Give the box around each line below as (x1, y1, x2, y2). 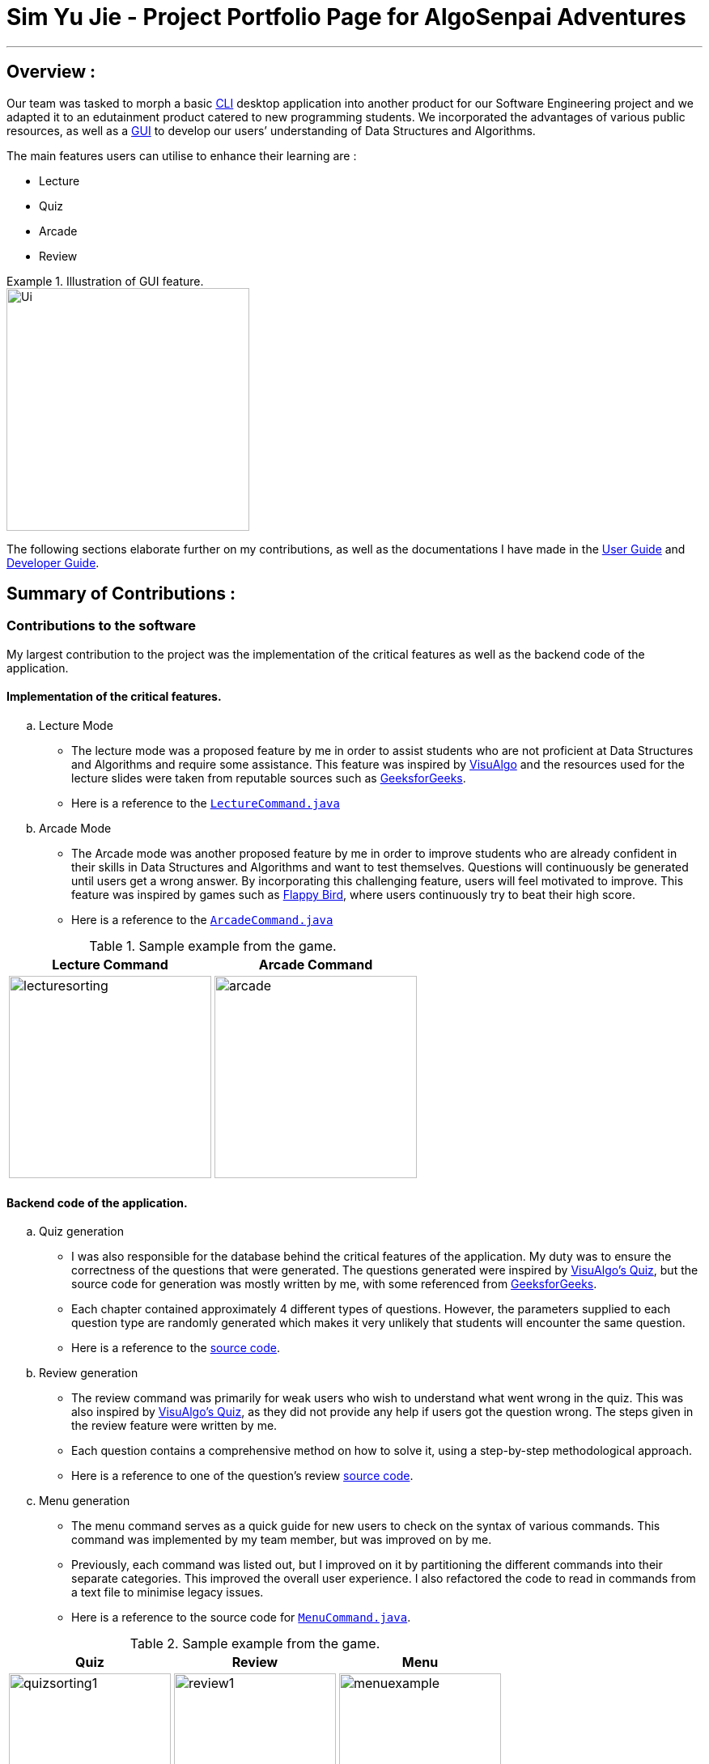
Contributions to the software (6, 617, 196, 634)
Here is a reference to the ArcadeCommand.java (71, 913, 333, 927)
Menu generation (39, 1494, 130, 1508)
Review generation (39, 1366, 138, 1380)
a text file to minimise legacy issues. (71, 1585, 264, 1600)
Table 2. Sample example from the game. (129, 1635, 380, 1652)
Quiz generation (39, 1224, 124, 1239)
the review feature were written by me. (71, 1418, 278, 1433)
